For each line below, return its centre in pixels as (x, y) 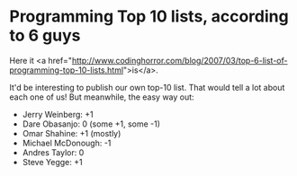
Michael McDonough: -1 (67, 143)
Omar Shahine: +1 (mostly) (72, 133)
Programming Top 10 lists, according (149, 17)
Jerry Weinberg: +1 (58, 114)
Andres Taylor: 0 (53, 152)
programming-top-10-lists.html (67, 70)
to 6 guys (45, 35)
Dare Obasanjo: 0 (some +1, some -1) (91, 124)
